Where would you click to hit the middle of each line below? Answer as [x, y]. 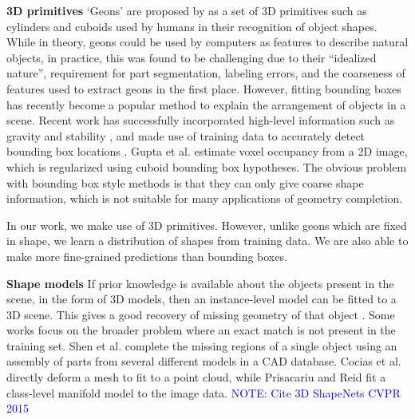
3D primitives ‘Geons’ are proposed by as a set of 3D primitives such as [187, 10]
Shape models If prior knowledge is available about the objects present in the [200, 283]
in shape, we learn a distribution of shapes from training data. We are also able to [207, 241]
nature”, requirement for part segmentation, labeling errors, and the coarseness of [206, 73]
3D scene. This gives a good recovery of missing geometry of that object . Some [201, 314]
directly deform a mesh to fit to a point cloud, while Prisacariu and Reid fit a [196, 377]
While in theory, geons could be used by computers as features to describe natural [207, 42]
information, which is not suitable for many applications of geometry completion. [205, 198]
